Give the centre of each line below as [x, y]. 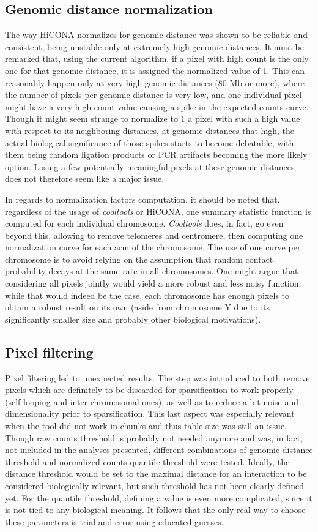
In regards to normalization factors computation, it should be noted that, [142, 199]
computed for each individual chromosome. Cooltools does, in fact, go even [144, 223]
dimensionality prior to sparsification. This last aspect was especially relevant [150, 414]
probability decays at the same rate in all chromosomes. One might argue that [152, 271]
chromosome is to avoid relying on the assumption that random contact [139, 259]
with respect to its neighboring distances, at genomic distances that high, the [150, 130]
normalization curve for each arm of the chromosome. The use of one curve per [153, 247]
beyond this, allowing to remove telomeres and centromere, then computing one [154, 235]
